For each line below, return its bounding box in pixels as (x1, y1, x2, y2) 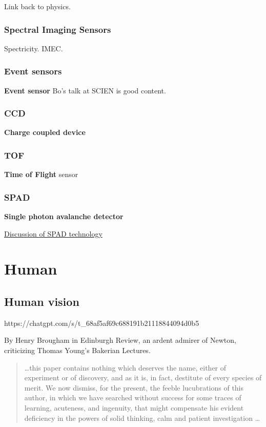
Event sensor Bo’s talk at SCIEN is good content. (4, 85, 166, 95)
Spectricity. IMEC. (4, 43, 63, 53)
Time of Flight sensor (4, 169, 78, 180)
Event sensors (4, 65, 62, 77)
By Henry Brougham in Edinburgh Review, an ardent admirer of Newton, (4, 335, 236, 345)
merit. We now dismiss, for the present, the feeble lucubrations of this (24, 382, 244, 393)
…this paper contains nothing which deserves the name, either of (24, 362, 227, 373)
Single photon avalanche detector (4, 211, 124, 222)
